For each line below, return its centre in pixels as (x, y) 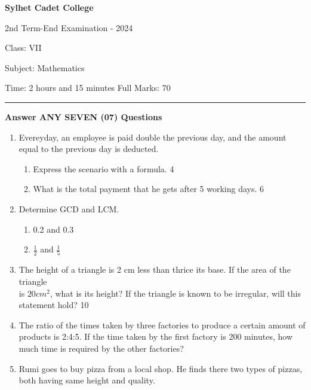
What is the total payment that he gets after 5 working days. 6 (149, 189)
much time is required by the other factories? (101, 348)
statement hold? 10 (54, 305)
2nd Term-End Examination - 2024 (69, 27)
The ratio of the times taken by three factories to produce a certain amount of (162, 325)
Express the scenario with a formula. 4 (104, 168)
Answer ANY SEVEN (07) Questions (84, 116)
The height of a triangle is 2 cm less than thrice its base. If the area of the (155, 269)
